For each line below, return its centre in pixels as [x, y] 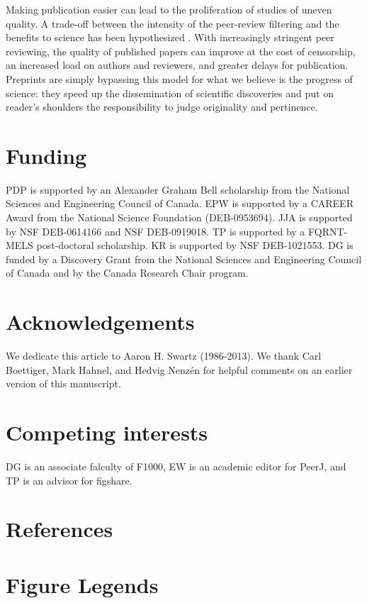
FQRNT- [328, 231]
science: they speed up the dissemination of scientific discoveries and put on [170, 93]
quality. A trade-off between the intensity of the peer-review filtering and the [173, 23]
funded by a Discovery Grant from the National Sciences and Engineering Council [184, 259]
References [60, 529]
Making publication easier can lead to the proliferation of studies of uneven [169, 9]
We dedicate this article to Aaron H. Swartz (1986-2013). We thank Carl [164, 356]
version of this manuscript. [63, 383]
